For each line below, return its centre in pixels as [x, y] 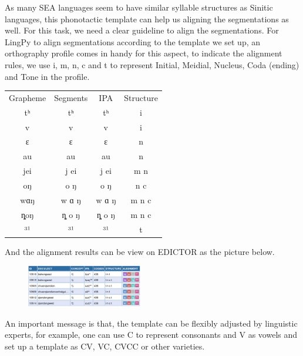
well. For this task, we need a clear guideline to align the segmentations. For [142, 30]
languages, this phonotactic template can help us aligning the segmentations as [147, 19]
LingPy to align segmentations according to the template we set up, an [133, 41]
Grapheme [28, 97]
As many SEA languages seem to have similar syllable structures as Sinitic [139, 7]
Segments [71, 97]
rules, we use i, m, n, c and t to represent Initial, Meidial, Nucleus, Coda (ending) [152, 64]
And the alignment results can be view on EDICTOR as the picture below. [140, 251]
